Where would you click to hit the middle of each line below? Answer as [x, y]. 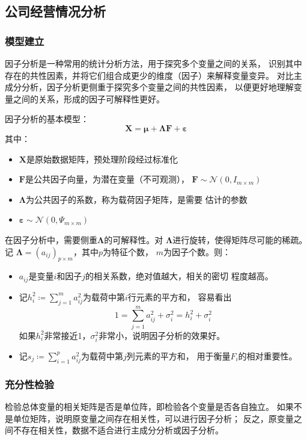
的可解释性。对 [134, 239]
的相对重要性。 [268, 355]
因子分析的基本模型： [47, 119]
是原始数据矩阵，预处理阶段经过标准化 [102, 159]
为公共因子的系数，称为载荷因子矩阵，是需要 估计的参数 [137, 199]
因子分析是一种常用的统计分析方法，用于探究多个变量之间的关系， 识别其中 [153, 63]
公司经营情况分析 [55, 11]
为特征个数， [128, 251]
